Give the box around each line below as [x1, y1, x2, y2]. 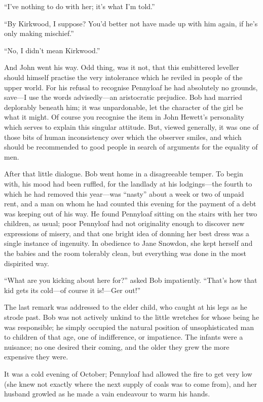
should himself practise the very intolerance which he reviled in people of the [4, 71, 243, 82]
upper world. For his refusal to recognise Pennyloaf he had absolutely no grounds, [4, 82, 258, 92]
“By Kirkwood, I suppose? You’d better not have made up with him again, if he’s [4, 18, 258, 28]
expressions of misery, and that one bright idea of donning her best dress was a [4, 228, 249, 238]
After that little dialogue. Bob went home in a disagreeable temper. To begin [4, 168, 243, 179]
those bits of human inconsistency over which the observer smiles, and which [4, 131, 242, 142]
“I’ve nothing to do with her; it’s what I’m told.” [4, 1, 155, 11]
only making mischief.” [4, 28, 74, 39]
